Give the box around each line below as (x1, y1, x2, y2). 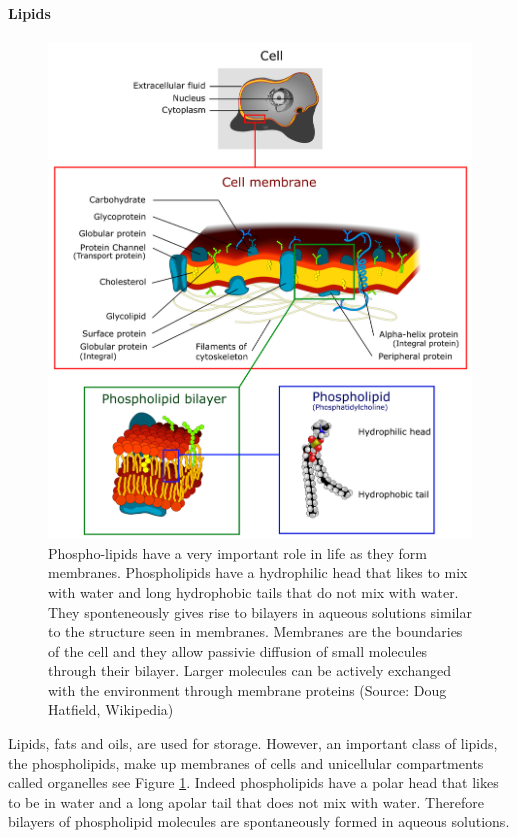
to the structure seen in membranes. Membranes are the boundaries (48, 621, 463, 642)
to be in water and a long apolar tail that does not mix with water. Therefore (8, 791, 484, 812)
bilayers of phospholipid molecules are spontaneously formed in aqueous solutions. (8, 811, 510, 832)
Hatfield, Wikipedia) (48, 699, 174, 720)
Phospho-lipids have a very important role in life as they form (48, 542, 427, 563)
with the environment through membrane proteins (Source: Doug (48, 679, 447, 700)
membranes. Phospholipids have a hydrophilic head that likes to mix (48, 562, 468, 583)
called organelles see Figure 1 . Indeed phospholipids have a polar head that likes (8, 772, 499, 793)
